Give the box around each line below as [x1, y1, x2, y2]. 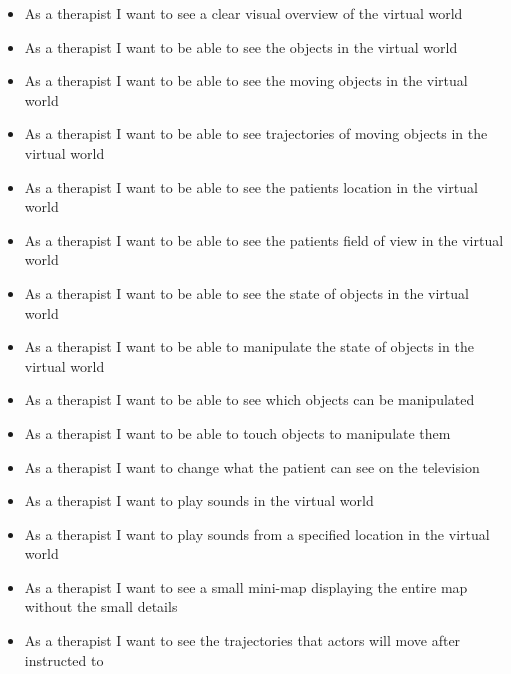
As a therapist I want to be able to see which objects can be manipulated [24, 389, 475, 410]
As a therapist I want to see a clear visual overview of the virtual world [24, 3, 463, 23]
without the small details [24, 596, 178, 617]
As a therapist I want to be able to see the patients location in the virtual [24, 176, 478, 197]
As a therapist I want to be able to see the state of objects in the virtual [24, 282, 469, 303]
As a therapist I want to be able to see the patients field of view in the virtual [24, 229, 504, 250]
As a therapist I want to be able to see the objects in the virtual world [24, 36, 458, 57]
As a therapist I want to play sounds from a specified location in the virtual [24, 523, 490, 544]
